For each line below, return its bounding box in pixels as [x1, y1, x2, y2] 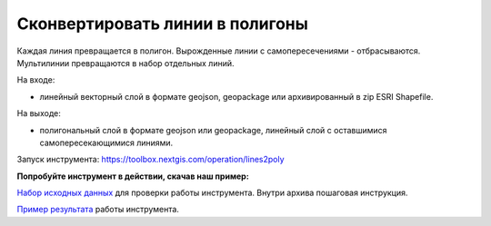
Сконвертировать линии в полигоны [16, 14, 309, 34]
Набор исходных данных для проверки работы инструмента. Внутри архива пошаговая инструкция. [16, 187, 408, 199]
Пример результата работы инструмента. [16, 204, 179, 215]
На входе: [16, 74, 55, 85]
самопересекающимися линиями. [39, 137, 174, 148]
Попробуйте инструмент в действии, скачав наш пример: [16, 171, 249, 182]
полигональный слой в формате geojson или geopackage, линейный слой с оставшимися [39, 124, 387, 135]
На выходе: [16, 108, 61, 119]
